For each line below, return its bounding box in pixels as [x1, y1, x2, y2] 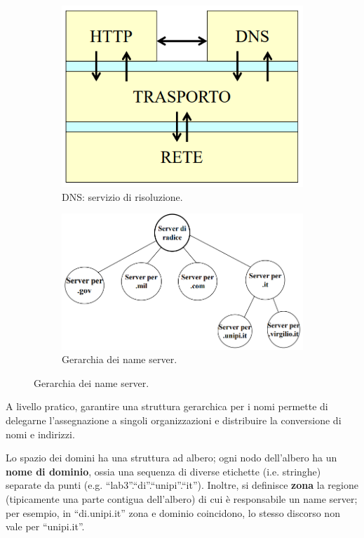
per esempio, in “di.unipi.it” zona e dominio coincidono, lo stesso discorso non [6, 505, 340, 520]
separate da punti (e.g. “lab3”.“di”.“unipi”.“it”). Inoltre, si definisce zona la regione [6, 478, 358, 492]
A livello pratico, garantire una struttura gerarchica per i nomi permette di [6, 399, 328, 414]
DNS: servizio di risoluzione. [62, 189, 183, 204]
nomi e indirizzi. [6, 426, 75, 441]
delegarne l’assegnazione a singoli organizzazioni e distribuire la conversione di [6, 413, 342, 428]
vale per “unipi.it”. [6, 519, 85, 534]
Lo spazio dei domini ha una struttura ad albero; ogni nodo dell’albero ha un [6, 450, 337, 465]
